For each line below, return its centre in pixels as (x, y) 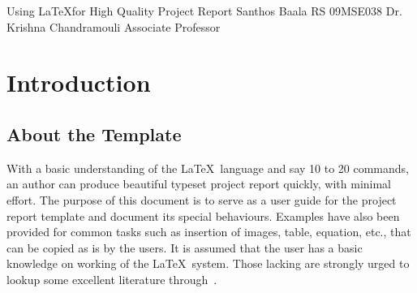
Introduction (79, 82)
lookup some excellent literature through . (112, 279)
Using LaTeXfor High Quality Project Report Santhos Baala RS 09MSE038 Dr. (204, 11)
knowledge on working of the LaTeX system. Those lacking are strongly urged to (208, 263)
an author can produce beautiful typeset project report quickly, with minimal (199, 184)
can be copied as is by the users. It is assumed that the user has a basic (185, 247)
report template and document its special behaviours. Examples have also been (203, 215)
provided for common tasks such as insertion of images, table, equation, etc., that (209, 232)
